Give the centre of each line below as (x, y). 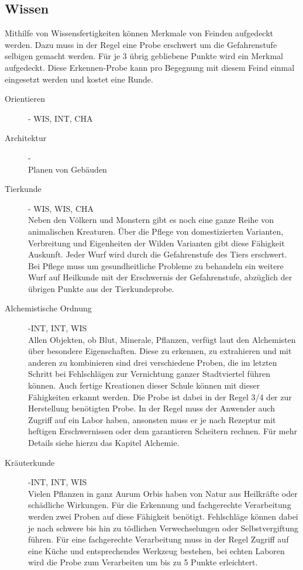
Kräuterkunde (30, 462)
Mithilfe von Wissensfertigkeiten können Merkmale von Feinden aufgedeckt (139, 33)
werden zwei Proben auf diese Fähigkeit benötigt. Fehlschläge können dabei (163, 516)
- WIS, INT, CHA (61, 118)
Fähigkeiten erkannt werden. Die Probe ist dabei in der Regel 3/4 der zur (160, 396)
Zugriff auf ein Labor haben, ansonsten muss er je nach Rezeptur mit (152, 419)
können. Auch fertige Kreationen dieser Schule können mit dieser (144, 385)
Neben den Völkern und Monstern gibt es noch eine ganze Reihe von (151, 220)
